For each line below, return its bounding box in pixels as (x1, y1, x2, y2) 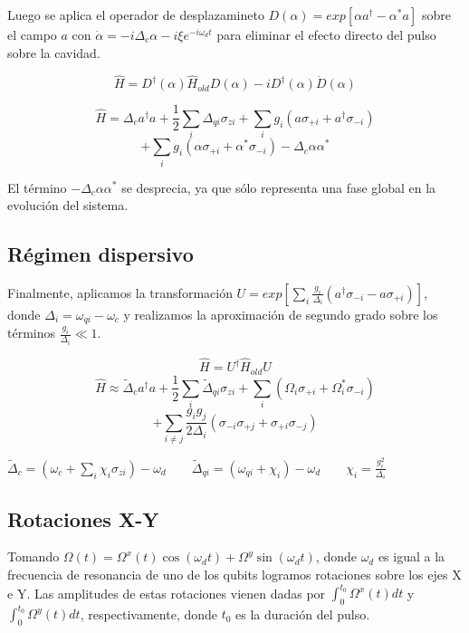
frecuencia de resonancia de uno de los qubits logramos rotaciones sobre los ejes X (7, 565, 462, 584)
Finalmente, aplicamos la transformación (7, 283, 233, 302)
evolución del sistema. (7, 196, 129, 215)
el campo (7, 25, 57, 43)
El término (7, 177, 67, 197)
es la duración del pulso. (235, 604, 370, 623)
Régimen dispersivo (7, 240, 194, 268)
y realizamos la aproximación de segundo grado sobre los (123, 304, 438, 323)
